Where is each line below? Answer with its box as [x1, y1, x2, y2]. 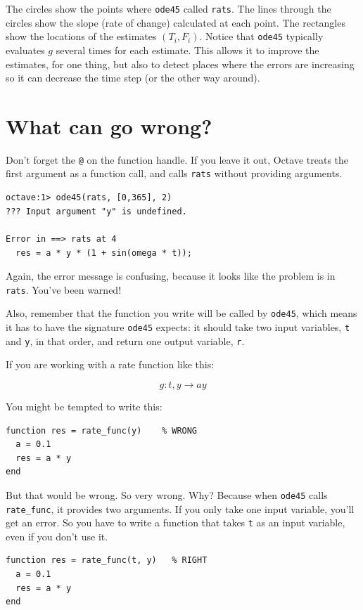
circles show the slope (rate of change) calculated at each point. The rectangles [6, 15, 345, 30]
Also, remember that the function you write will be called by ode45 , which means [6, 306, 357, 320]
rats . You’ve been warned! [6, 282, 122, 297]
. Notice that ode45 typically [199, 29, 324, 44]
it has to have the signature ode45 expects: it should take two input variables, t [6, 320, 350, 334]
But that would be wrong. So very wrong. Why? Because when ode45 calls [6, 487, 328, 502]
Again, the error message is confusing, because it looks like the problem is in [6, 268, 336, 283]
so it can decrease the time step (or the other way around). [6, 70, 260, 85]
